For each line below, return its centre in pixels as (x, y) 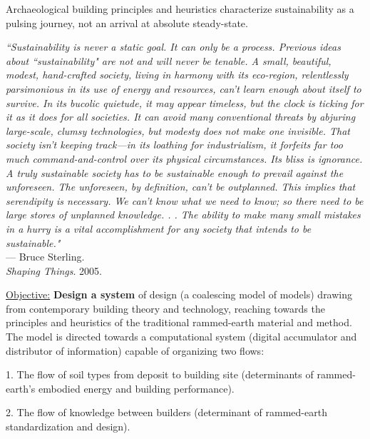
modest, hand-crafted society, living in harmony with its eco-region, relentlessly (177, 75)
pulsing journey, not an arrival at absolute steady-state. (127, 22)
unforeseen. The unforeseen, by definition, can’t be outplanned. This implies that (181, 187)
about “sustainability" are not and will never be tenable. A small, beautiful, (169, 60)
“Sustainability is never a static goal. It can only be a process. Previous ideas (173, 47)
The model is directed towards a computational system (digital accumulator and (181, 337)
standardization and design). (68, 427)
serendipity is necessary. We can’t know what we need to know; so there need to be (185, 200)
